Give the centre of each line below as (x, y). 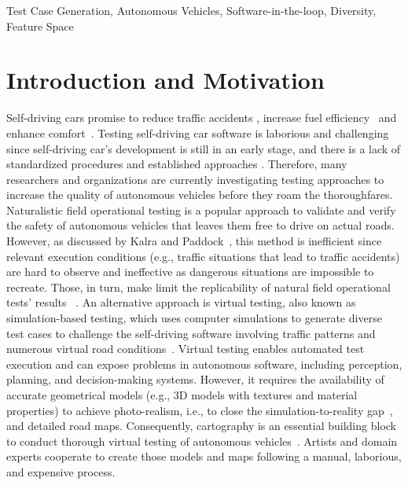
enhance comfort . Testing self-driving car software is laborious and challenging (198, 132)
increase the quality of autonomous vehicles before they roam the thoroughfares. (200, 195)
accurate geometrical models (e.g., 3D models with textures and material (182, 395)
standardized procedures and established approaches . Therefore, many (177, 164)
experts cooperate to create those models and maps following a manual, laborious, (204, 456)
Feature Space (40, 26)
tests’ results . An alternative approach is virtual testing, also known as (181, 302)
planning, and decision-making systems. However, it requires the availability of (195, 379)
